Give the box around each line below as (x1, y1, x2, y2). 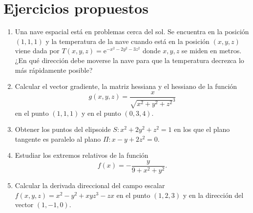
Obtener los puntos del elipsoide (15, 124, 111, 134)
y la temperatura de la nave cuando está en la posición (45, 36, 210, 46)
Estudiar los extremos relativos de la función (15, 150, 148, 160)
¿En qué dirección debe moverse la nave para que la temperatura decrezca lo (15, 55, 244, 65)
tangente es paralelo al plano (15, 133, 101, 144)
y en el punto (81, 107, 121, 118)
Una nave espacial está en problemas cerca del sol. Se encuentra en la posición (15, 26, 249, 37)
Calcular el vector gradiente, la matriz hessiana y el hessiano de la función (15, 81, 237, 91)
